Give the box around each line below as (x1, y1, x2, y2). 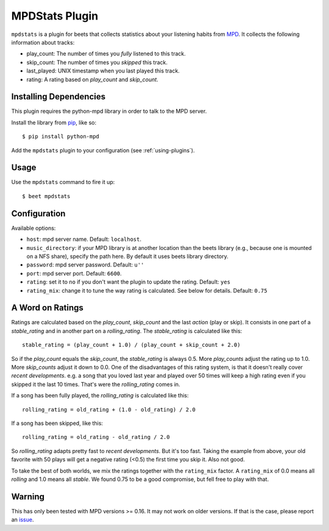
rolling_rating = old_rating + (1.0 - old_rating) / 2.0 (22, 406, 196, 413)
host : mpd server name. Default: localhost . (26, 235, 141, 243)
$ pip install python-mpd (22, 133, 100, 140)
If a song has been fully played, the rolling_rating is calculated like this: (11, 392, 189, 399)
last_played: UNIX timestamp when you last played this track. (26, 67, 180, 74)
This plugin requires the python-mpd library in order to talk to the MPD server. (11, 107, 207, 115)
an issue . (11, 516, 34, 524)
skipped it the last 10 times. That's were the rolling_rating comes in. (11, 380, 180, 388)
